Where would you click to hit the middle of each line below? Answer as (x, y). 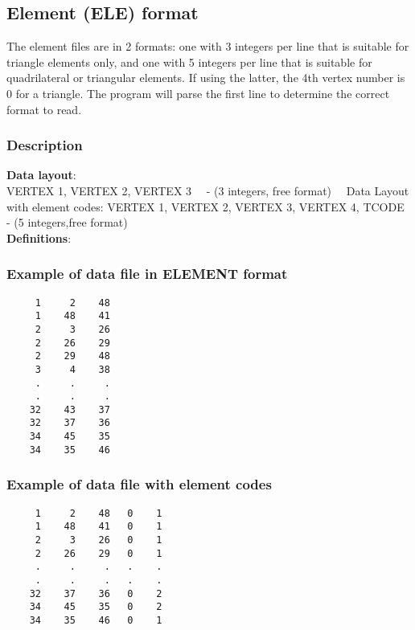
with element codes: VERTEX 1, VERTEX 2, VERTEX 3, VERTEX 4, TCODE (205, 206)
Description (45, 145)
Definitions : (39, 237)
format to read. (44, 109)
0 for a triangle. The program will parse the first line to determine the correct (198, 93)
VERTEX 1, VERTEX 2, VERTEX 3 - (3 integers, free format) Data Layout (208, 190)
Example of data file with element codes (139, 484)
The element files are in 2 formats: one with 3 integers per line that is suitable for (208, 46)
